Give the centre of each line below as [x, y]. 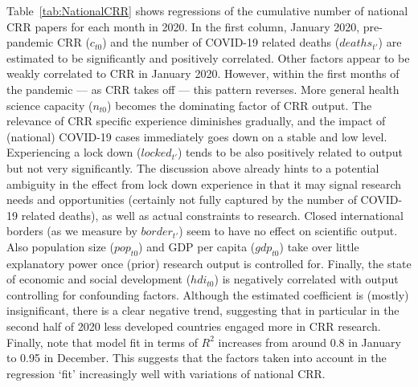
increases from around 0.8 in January [309, 342]
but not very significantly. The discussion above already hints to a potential [193, 167]
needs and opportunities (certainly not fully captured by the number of [182, 200]
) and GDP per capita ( [197, 246]
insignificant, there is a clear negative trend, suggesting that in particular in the [203, 310]
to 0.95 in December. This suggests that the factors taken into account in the [197, 358]
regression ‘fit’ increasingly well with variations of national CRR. [166, 373]
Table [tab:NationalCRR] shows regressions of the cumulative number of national [207, 10]
